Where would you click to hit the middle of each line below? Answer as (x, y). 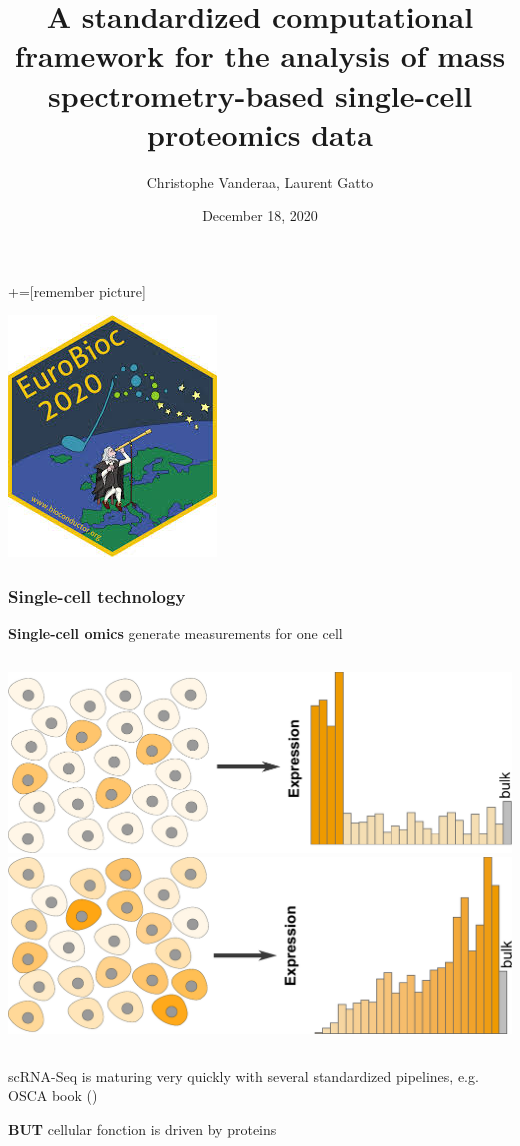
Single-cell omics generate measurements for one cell (175, 633)
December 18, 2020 (260, 215)
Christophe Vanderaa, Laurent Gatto (260, 181)
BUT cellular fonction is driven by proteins (142, 1129)
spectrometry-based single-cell (260, 94)
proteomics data (260, 133)
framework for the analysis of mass (260, 55)
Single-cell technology (97, 595)
